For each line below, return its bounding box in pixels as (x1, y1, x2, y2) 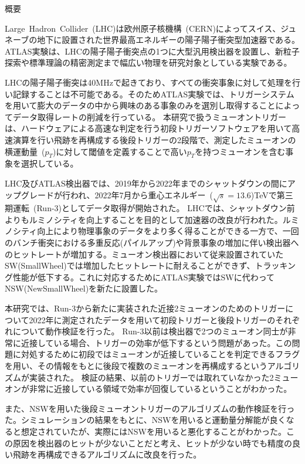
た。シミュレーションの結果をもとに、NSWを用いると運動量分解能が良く (5, 414, 286, 426)
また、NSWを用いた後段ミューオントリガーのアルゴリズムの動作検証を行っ (5, 402, 295, 414)
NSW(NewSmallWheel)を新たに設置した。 (5, 282, 163, 294)
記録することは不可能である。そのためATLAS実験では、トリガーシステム (12, 87, 294, 100)
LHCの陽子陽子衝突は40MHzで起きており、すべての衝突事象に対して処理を (5, 76, 292, 88)
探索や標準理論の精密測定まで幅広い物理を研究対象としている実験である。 (5, 56, 292, 69)
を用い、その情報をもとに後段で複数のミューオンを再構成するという (5, 360, 267, 371)
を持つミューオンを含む (195, 145, 286, 157)
